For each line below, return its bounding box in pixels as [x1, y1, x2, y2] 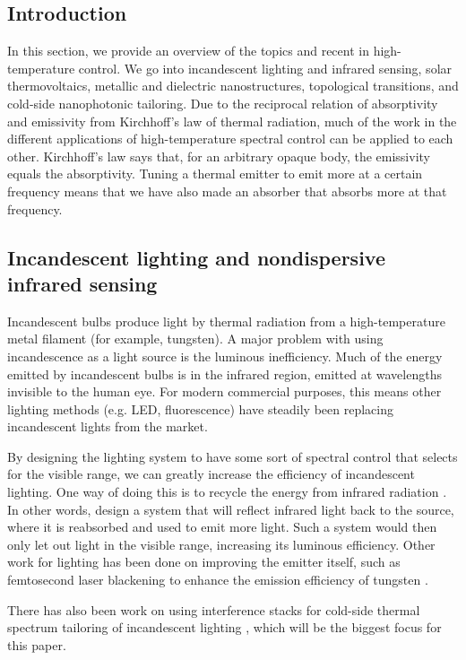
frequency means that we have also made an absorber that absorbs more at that [7, 181, 447, 200]
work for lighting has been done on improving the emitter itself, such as [7, 552, 401, 571]
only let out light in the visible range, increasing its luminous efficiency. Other [7, 534, 436, 553]
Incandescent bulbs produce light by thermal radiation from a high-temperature [7, 311, 445, 330]
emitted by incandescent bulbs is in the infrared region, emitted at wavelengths [7, 364, 442, 383]
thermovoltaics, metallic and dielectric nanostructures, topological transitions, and [7, 76, 459, 95]
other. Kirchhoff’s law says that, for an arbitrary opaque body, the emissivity [7, 146, 430, 165]
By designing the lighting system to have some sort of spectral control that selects [7, 447, 458, 465]
